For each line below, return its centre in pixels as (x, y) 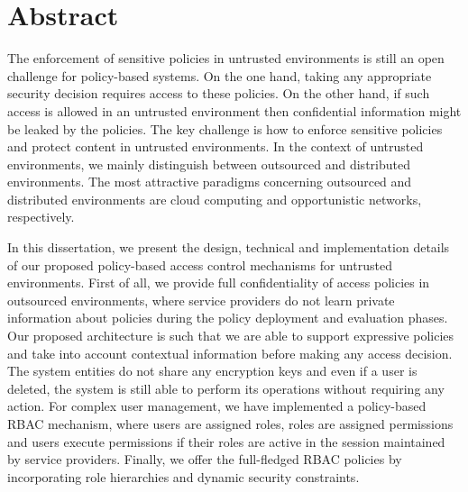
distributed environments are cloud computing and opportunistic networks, (215, 199)
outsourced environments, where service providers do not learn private (201, 300)
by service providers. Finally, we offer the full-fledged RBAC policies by (205, 459)
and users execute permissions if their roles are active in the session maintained (226, 441)
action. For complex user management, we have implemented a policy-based (217, 406)
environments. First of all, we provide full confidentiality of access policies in (219, 282)
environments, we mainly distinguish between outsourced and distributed (209, 164)
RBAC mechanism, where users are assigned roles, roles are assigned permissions (230, 424)
